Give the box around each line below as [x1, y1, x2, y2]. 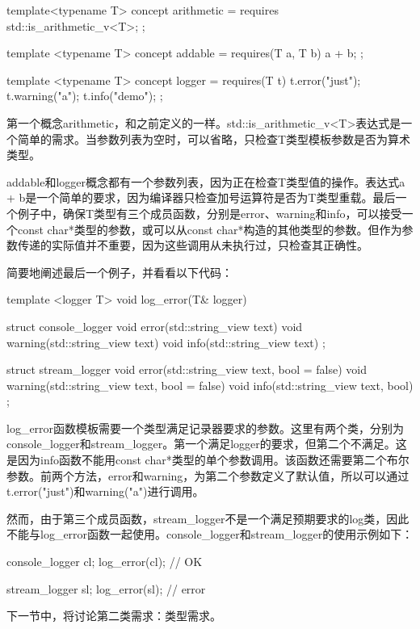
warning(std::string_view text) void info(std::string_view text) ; [6, 333, 325, 350]
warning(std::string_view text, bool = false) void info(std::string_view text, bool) [6, 376, 414, 393]
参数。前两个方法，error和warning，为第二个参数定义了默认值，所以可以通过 [6, 467, 409, 484]
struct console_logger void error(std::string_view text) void [6, 317, 303, 334]
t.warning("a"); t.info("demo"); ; [6, 87, 163, 104]
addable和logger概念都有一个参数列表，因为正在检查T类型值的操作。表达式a [6, 173, 405, 190]
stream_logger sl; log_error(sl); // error [6, 580, 206, 597]
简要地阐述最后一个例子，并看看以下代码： [6, 263, 233, 280]
